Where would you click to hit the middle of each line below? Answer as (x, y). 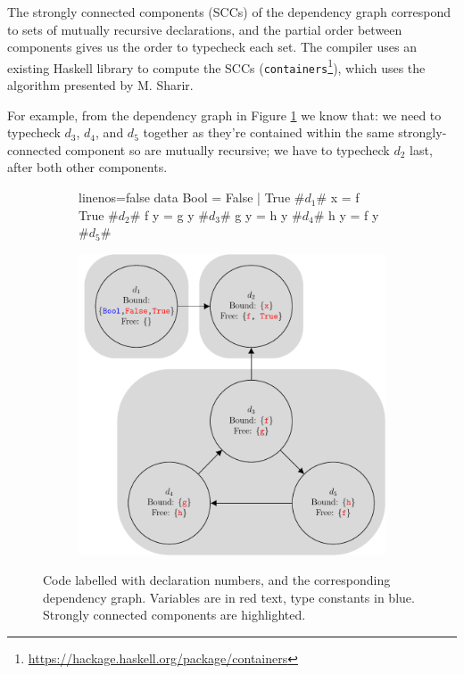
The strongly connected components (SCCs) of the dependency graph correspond (229, 12)
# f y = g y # (169, 214)
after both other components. (87, 167)
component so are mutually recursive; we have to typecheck (228, 149)
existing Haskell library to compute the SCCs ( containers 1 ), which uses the (216, 66)
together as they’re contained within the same (269, 132)
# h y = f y (346, 214)
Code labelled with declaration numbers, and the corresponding (217, 580)
